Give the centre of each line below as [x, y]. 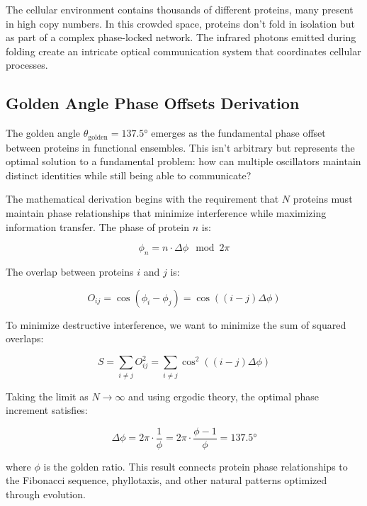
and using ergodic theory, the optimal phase [224, 396]
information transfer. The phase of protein [97, 226]
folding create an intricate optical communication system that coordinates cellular [183, 51]
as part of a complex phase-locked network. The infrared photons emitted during [181, 37]
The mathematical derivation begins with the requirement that [142, 199]
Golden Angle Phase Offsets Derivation [153, 103]
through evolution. [46, 494]
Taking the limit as [47, 396]
